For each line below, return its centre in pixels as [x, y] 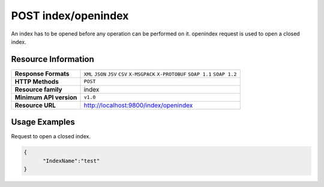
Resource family [38, 89]
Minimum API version [46, 97]
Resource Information [52, 59]
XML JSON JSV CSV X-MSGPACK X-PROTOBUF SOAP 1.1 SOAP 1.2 [160, 74]
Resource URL [35, 105]
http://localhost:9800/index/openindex [138, 105]
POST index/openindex [70, 16]
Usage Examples [43, 122]
